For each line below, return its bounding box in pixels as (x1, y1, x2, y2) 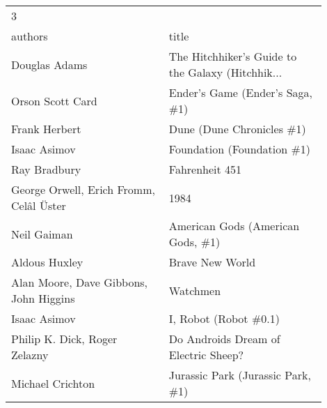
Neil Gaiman (11, 225, 73, 242)
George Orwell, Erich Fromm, (11, 181, 155, 197)
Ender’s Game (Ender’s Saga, (168, 84, 312, 100)
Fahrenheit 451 (168, 161, 242, 177)
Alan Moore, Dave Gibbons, (11, 274, 148, 290)
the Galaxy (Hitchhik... (168, 64, 282, 80)
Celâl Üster (11, 197, 66, 213)
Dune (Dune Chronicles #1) (168, 121, 306, 137)
